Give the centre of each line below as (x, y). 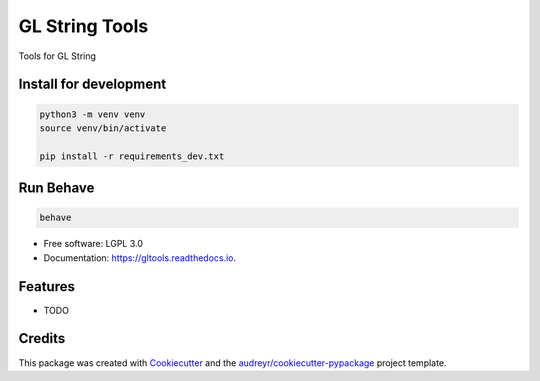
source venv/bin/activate (103, 128)
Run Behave (56, 188)
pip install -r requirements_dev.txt (132, 156)
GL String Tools (83, 26)
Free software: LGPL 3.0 (93, 244)
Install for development (92, 84)
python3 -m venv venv (92, 114)
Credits (42, 338)
